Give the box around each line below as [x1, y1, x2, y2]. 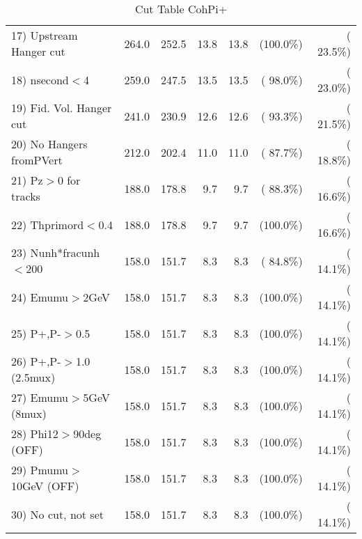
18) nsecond [11, 71, 69, 88]
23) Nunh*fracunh [11, 244, 100, 260]
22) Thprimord [11, 216, 84, 233]
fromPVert [11, 152, 63, 168]
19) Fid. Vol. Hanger [11, 100, 112, 116]
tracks [11, 188, 40, 204]
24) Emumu [11, 288, 69, 305]
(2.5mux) [11, 369, 56, 385]
